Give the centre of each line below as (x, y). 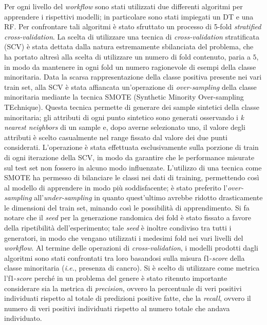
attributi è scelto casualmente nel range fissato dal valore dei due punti (116, 137)
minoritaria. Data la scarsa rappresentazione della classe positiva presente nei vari (133, 77)
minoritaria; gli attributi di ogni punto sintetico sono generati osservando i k (124, 117)
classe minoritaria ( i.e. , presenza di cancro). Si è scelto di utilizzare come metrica (132, 268)
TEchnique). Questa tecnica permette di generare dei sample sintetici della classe (132, 107)
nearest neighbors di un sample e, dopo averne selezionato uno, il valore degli (125, 127)
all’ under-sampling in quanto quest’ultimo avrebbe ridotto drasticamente (148, 197)
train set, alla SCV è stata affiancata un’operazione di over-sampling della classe (130, 87)
